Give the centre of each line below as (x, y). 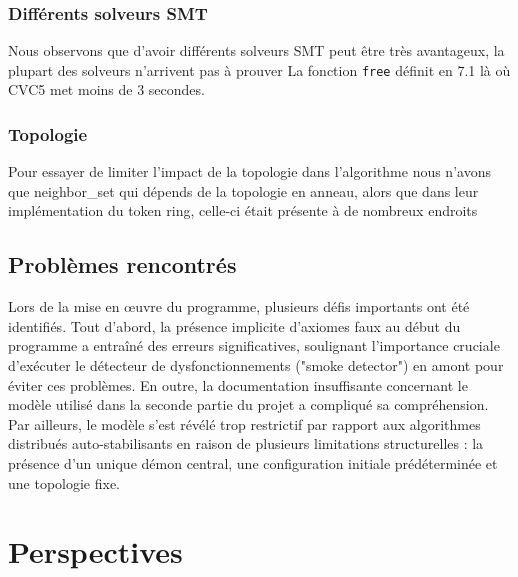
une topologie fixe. (64, 482)
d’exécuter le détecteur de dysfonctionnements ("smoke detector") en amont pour (256, 365)
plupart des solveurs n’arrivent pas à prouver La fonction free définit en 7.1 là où (259, 69)
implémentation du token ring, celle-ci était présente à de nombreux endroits (243, 210)
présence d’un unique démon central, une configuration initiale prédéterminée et (253, 463)
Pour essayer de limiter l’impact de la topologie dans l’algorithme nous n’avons (249, 171)
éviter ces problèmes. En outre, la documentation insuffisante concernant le (238, 384)
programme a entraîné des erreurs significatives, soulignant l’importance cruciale (254, 345)
